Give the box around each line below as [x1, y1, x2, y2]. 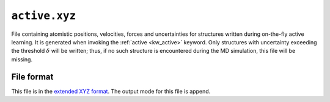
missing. [11, 55, 33, 63]
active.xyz [11, 9, 76, 22]
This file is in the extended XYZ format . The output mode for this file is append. [11, 87, 211, 95]
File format [11, 72, 54, 82]
